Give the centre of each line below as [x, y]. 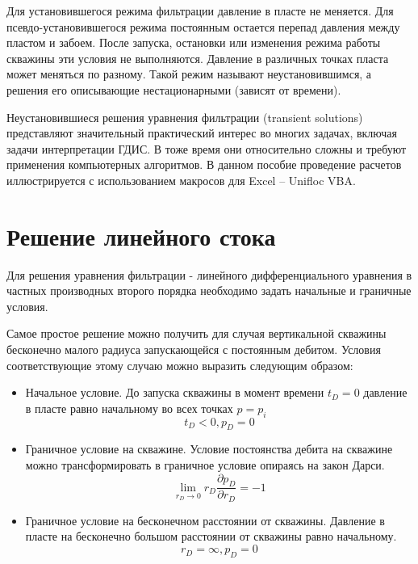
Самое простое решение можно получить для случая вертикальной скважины [196, 333]
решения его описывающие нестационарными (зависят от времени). [174, 89]
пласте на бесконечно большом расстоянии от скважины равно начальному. [211, 536]
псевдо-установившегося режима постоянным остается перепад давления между [203, 26]
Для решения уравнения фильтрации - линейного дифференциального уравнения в [209, 274]
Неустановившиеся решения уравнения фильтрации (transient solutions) [185, 117]
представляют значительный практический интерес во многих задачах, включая [202, 133]
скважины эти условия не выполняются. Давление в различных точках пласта [198, 58]
